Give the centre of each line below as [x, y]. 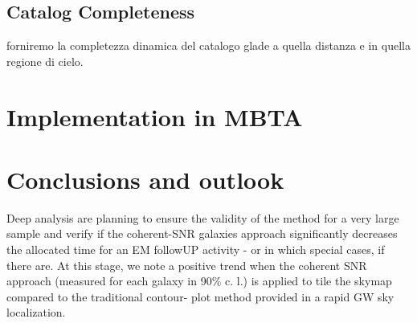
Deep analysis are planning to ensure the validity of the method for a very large [203, 217]
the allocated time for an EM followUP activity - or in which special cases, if [196, 249]
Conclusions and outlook [145, 179]
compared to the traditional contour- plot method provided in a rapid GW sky [200, 296]
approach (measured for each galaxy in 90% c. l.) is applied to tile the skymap [199, 281]
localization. [36, 312]
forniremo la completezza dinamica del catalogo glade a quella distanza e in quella [208, 45]
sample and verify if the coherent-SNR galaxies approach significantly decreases [202, 233]
